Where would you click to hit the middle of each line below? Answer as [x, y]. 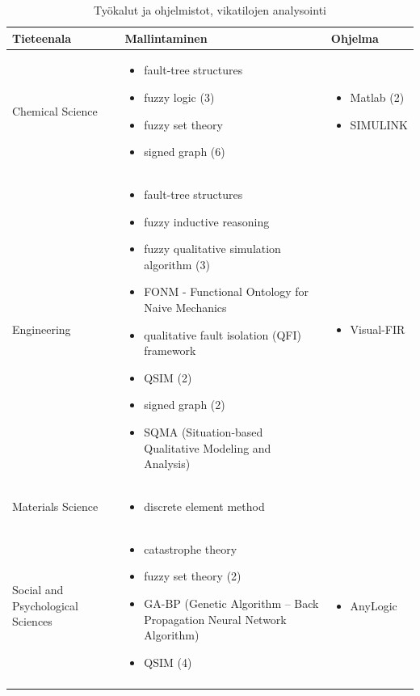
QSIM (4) [168, 662]
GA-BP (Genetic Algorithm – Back [231, 603]
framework [170, 350]
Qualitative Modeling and [208, 447]
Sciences [32, 621]
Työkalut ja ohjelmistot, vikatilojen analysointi [210, 10]
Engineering [42, 329]
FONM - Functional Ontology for [227, 291]
